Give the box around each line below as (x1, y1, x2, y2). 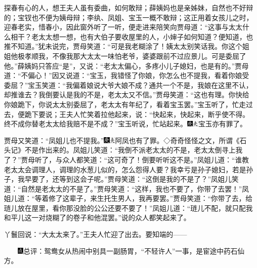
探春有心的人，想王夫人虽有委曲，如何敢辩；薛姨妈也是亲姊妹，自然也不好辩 (4, 2, 253, 12)
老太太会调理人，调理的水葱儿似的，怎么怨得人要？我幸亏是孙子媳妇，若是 (4, 164, 246, 174)
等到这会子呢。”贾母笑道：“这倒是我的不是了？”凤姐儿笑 (59, 174, 239, 184)
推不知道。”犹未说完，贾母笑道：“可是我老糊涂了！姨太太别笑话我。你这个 (4, 41, 243, 51)
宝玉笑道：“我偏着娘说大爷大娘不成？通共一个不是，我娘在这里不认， (28, 79, 253, 90)
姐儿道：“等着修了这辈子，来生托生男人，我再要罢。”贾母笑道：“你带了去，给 (4, 193, 253, 203)
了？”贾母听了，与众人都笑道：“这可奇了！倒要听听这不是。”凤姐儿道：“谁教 (4, 154, 249, 164)
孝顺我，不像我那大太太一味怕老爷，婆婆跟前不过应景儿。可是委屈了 (24, 50, 246, 61)
